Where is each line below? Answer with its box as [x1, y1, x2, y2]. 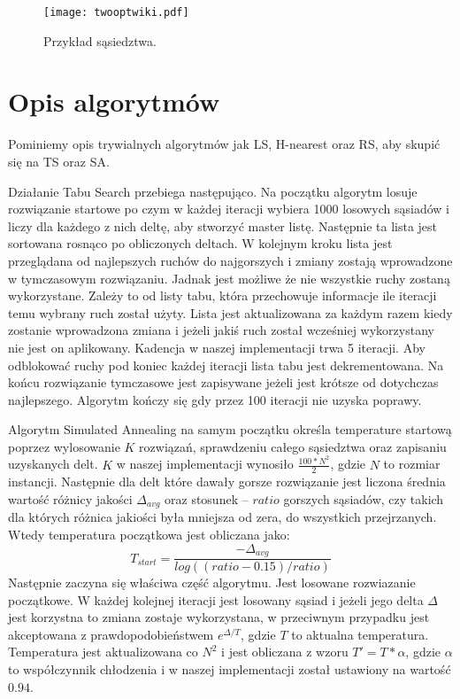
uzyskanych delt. [8, 454, 98, 473]
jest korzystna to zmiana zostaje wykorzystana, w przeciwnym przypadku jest [8, 608, 430, 626]
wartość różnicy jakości [8, 489, 133, 508]
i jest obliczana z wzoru [221, 642, 349, 661]
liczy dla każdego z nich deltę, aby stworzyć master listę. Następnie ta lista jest [8, 216, 438, 235]
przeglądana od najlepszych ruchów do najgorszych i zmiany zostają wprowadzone [8, 251, 453, 269]
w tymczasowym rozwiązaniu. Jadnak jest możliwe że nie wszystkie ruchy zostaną [8, 268, 450, 287]
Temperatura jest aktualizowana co [8, 642, 198, 661]
